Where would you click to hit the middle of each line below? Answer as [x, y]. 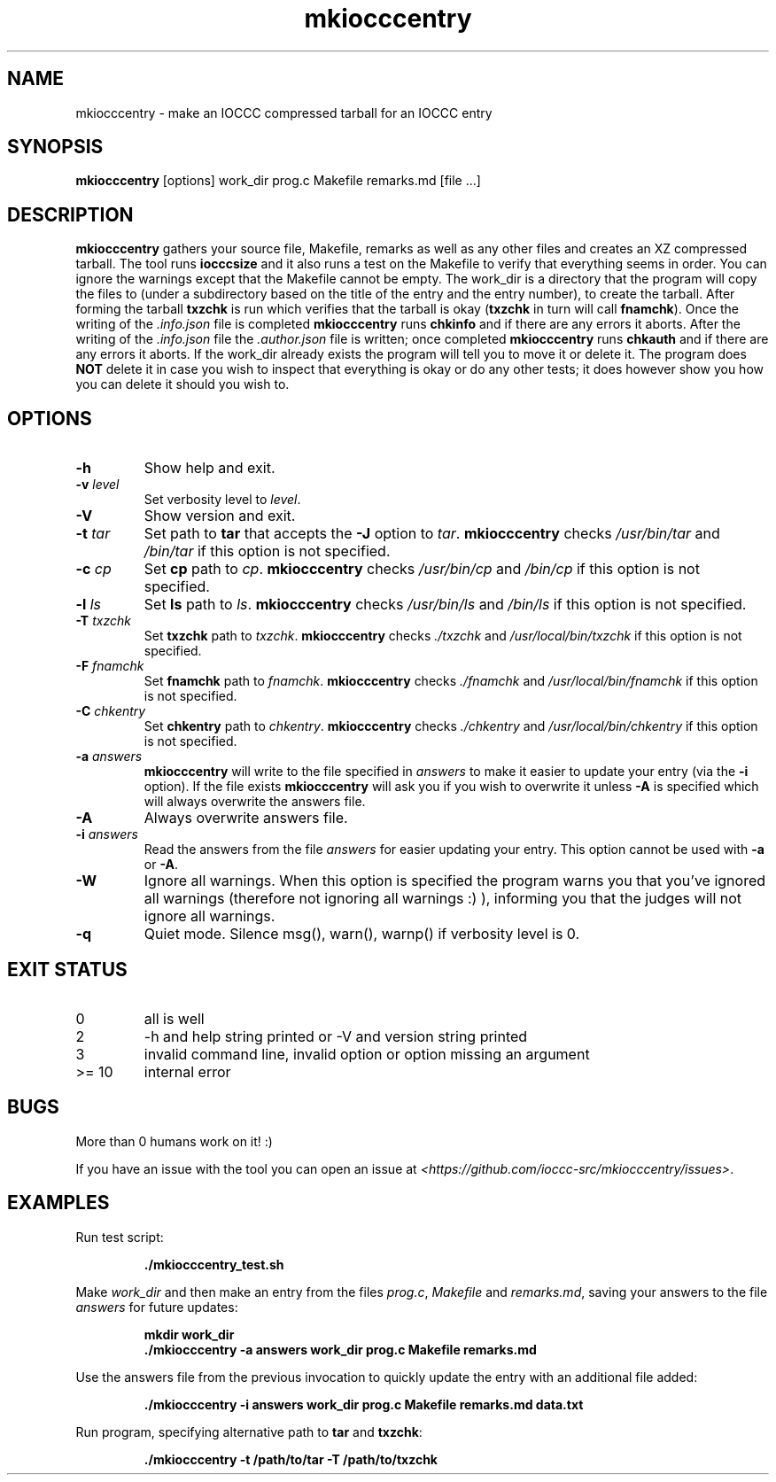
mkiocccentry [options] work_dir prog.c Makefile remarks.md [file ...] [278, 181]
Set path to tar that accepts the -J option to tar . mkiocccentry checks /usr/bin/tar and [432, 534]
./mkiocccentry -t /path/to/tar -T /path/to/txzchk [291, 1459]
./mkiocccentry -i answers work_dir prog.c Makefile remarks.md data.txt [364, 1404]
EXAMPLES [58, 1203]
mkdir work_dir [189, 1334]
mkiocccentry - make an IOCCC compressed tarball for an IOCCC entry [284, 113]
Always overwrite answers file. [246, 818]
